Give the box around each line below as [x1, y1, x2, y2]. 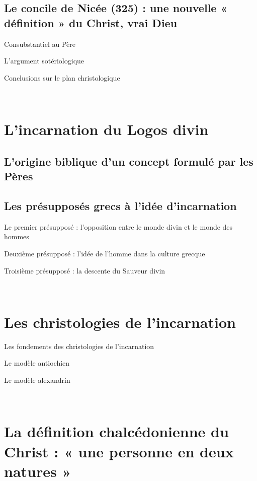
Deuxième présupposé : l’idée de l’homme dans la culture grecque [4, 248, 205, 258]
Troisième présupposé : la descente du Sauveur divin [4, 265, 165, 276]
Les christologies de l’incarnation [4, 311, 236, 332]
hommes [4, 231, 29, 242]
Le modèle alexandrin [4, 375, 70, 385]
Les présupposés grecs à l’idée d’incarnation [4, 197, 237, 213]
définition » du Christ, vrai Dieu [4, 15, 178, 30]
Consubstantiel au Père [4, 38, 75, 49]
